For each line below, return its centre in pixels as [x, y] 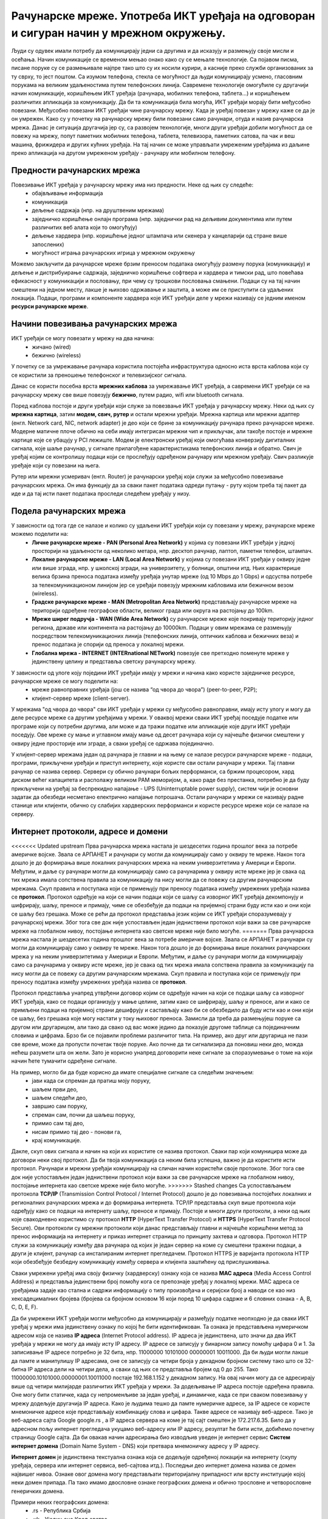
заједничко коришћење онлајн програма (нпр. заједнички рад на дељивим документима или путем [162, 219]
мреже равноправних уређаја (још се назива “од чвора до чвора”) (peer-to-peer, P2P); [145, 690]
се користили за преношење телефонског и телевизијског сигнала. [99, 375]
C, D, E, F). [25, 1307]
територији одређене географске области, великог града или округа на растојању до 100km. [153, 610]
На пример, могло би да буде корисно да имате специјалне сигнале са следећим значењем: [133, 1072]
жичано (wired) [51, 347]
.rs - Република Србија [61, 1510]
